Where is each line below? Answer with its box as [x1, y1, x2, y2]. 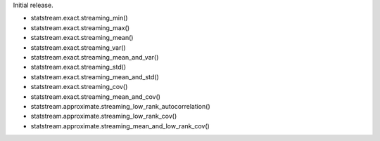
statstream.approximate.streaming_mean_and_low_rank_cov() [30, 121, 210, 130]
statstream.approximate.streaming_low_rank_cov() [30, 112, 177, 121]
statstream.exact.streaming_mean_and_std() [30, 72, 160, 81]
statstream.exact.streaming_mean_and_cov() [30, 92, 161, 101]
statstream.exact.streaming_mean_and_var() [30, 53, 159, 61]
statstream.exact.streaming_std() [30, 63, 127, 72]
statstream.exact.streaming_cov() [30, 83, 128, 91]
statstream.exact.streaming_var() [30, 43, 126, 52]
